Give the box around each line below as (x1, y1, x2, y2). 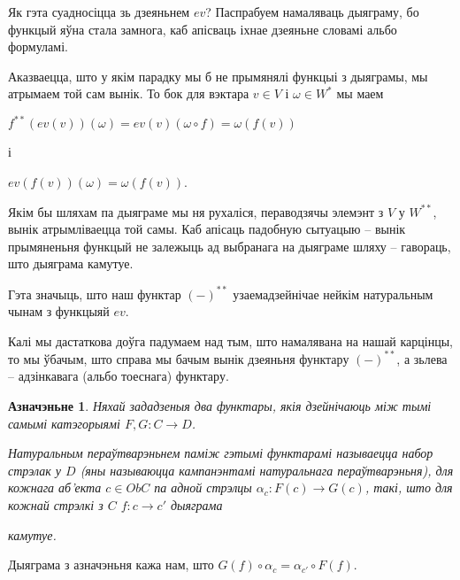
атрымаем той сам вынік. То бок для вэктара (8, 84, 249, 103)
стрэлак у (8, 460, 62, 479)
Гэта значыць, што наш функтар (8, 284, 181, 303)
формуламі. (8, 37, 68, 56)
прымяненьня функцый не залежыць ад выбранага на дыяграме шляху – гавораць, (8, 236, 451, 255)
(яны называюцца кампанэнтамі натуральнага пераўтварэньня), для (80, 460, 454, 479)
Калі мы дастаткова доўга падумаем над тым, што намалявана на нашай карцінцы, (8, 331, 453, 350)
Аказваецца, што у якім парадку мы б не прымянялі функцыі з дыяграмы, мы (8, 66, 428, 85)
